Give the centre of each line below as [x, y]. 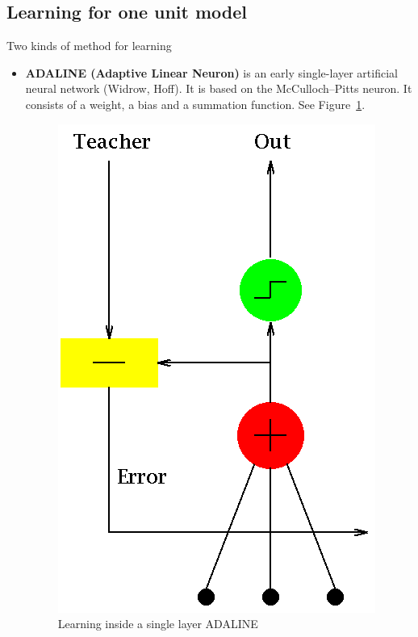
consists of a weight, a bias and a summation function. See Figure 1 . [195, 104]
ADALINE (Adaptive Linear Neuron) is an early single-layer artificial [211, 72]
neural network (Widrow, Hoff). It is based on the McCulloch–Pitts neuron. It [219, 88]
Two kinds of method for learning [89, 46]
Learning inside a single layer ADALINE [158, 624]
